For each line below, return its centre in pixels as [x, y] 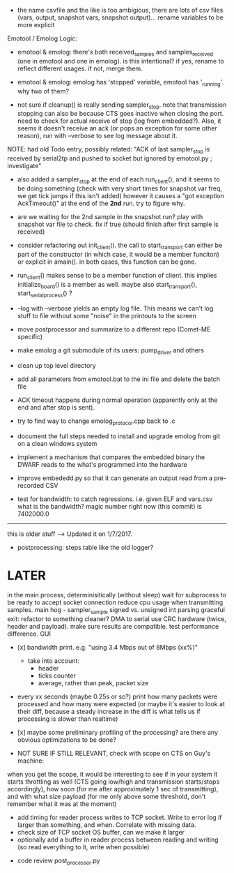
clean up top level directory [56, 365]
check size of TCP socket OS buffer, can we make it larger [101, 832]
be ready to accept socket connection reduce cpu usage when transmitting [115, 602]
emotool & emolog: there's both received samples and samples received [115, 53]
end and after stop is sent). [56, 407]
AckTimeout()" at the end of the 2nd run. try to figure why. [101, 203]
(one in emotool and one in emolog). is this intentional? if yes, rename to [120, 61]
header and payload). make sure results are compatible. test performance [113, 626]
